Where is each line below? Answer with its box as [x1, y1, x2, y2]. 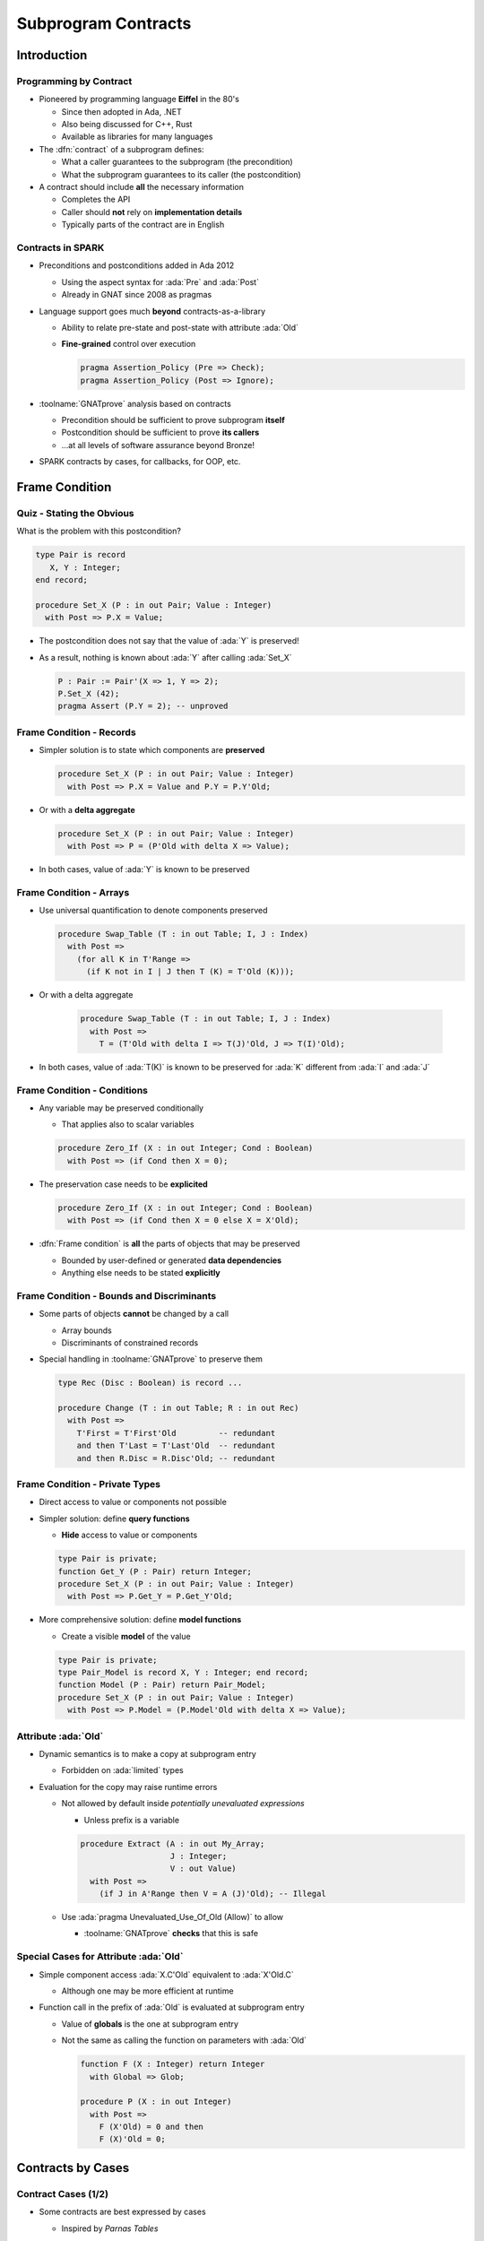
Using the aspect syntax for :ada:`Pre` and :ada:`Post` [61, 276, 260, 287]
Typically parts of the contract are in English [61, 220, 225, 230]
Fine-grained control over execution [61, 339, 196, 350]
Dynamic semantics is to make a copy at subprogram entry [39, 1748, 257, 1759]
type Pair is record [35, 549, 125, 560]
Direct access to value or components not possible [39, 1497, 228, 1508]
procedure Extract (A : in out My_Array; [80, 1839, 265, 1848]
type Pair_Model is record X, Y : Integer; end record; [57, 1667, 309, 1678]
